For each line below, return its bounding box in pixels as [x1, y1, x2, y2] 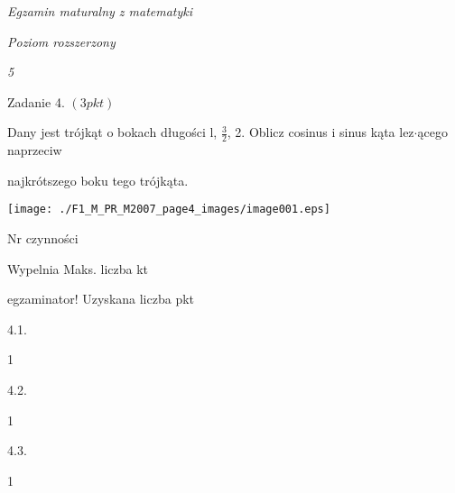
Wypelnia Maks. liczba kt [7, 259, 149, 278]
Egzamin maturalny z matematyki [7, 2, 193, 20]
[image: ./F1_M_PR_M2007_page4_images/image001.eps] [7, 203, 330, 216]
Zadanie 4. [7, 92, 65, 111]
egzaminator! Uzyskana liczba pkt [7, 289, 195, 308]
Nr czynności [7, 229, 79, 248]
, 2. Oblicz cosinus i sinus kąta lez [227, 123, 414, 142]
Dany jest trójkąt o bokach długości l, [7, 123, 218, 142]
